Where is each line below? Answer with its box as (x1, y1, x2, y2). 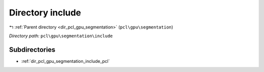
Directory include (9, 7, 82, 18)
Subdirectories (9, 45, 56, 54)
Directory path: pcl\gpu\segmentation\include (9, 33, 113, 39)
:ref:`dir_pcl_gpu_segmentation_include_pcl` (21, 58, 110, 64)
